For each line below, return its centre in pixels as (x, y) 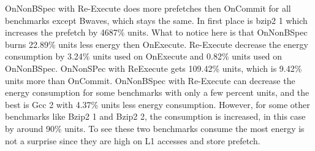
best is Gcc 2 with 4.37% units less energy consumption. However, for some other (157, 104)
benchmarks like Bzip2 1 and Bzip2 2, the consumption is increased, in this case (155, 116)
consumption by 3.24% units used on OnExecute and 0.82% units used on (144, 56)
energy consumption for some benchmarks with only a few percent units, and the (157, 92)
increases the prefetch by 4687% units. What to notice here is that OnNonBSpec (156, 32)
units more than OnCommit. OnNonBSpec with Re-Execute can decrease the (150, 80)
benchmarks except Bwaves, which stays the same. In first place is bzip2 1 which (156, 20)
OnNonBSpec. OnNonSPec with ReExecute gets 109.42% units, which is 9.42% (154, 68)
